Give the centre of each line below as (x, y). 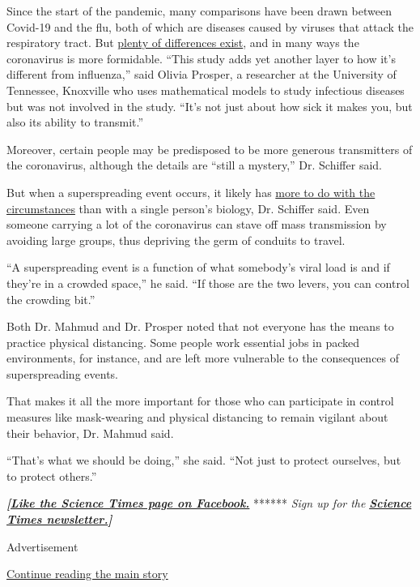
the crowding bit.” (51, 299)
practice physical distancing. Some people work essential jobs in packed (183, 342)
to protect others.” (52, 476)
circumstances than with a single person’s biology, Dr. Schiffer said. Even (188, 208)
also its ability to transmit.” (75, 122)
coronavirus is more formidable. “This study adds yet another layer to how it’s (201, 58)
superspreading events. (62, 373)
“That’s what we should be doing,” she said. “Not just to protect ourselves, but (204, 460)
